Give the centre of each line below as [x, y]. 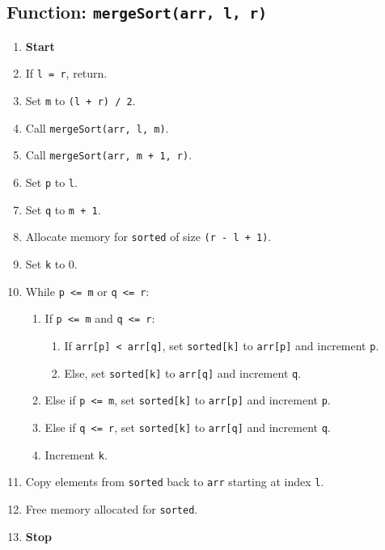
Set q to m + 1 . [63, 209]
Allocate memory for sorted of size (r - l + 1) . [148, 237]
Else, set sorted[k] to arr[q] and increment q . [183, 372]
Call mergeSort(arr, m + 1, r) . [109, 155]
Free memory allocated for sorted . [112, 508]
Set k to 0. [51, 263]
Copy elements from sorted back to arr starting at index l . [175, 482]
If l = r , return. [66, 73]
